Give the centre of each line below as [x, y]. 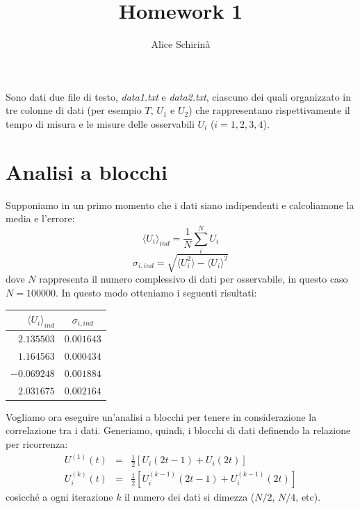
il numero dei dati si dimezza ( [190, 496]
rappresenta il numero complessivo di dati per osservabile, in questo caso [194, 279]
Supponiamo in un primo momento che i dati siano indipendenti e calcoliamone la [180, 205]
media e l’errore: [40, 218]
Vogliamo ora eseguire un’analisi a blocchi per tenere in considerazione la [161, 416]
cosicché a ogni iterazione [59, 496]
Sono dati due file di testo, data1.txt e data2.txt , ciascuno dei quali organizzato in [178, 96]
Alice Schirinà [181, 44]
